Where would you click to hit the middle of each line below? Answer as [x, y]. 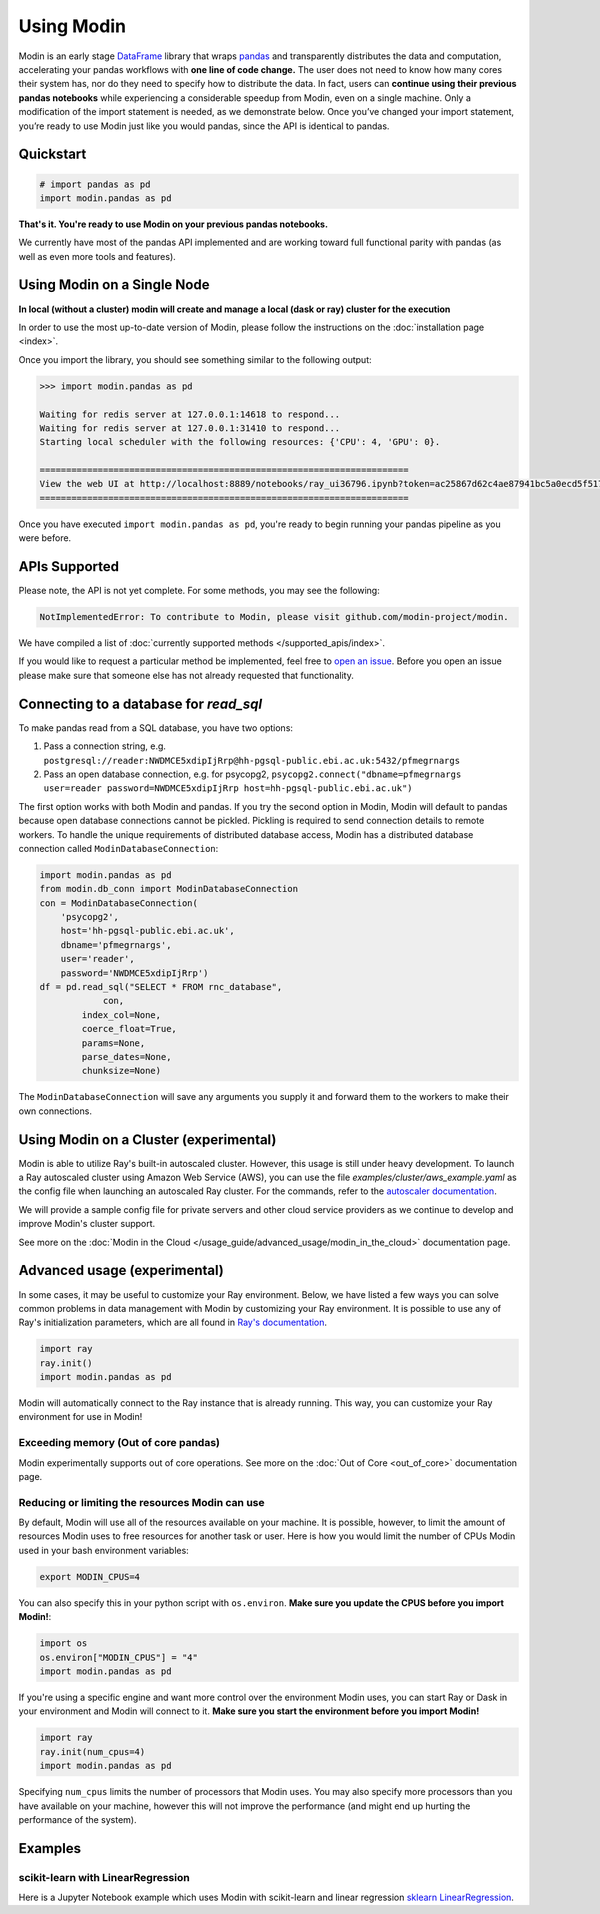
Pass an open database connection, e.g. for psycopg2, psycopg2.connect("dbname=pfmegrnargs [252, 774]
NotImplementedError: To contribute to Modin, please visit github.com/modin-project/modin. [274, 617]
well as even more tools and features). [97, 256]
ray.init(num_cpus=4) [92, 1751]
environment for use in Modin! [80, 1417]
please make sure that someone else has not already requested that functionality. [186, 675]
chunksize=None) [121, 1071]
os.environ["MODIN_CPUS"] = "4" [119, 1657]
